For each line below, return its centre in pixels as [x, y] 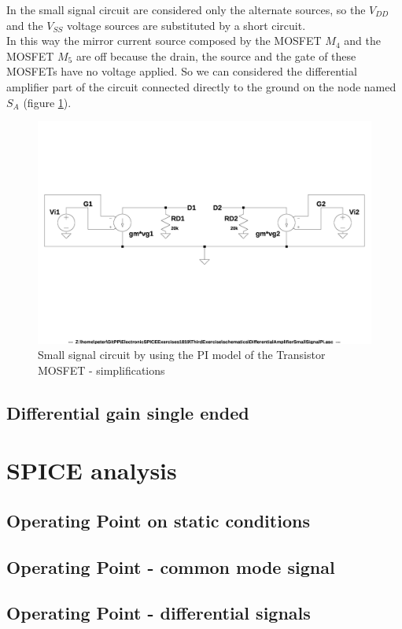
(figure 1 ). [47, 102]
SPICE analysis [92, 470]
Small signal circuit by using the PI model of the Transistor [182, 355]
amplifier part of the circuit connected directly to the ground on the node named [201, 86]
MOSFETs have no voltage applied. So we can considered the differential [182, 71]
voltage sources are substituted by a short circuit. [186, 25]
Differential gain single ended [128, 412]
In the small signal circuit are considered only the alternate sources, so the [186, 9]
